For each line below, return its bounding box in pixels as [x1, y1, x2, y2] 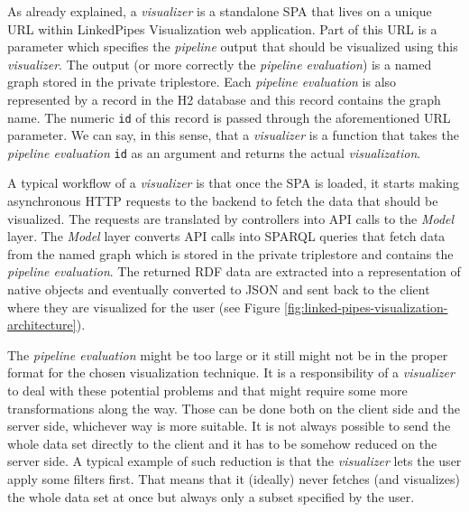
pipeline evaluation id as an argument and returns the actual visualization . [7, 143, 421, 162]
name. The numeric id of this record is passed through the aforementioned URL [7, 107, 451, 126]
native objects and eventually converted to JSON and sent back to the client [7, 280, 430, 299]
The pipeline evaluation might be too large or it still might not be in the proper [7, 345, 448, 364]
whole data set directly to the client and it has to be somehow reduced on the [7, 433, 437, 452]
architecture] [7, 315, 77, 334]
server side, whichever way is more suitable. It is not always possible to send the [7, 416, 451, 435]
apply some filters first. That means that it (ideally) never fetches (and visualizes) [7, 469, 460, 488]
